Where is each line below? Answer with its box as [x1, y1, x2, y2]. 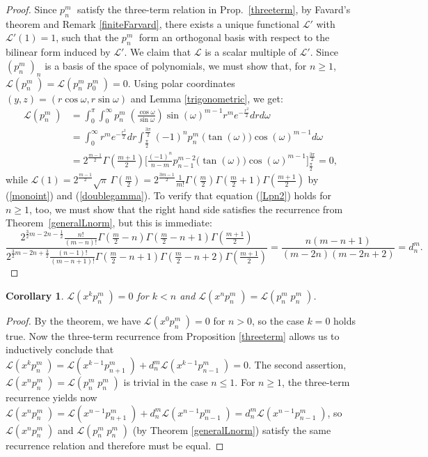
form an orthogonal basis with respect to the [138, 30, 330, 45]
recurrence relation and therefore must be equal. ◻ [6, 437, 224, 452]
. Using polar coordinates [127, 75, 235, 90]
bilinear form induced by [6, 45, 111, 59]
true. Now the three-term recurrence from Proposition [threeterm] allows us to [6, 328, 340, 343]
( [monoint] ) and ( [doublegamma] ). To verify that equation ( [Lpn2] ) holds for [6, 188, 331, 203]
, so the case [251, 313, 304, 327]
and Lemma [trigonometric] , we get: [130, 91, 283, 105]
